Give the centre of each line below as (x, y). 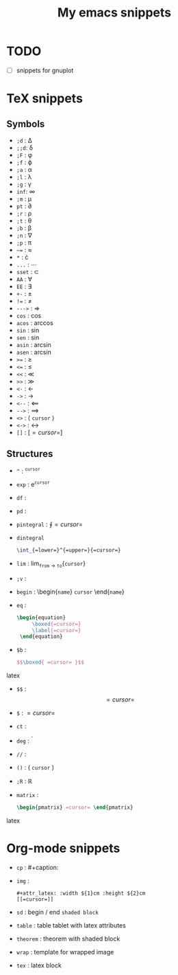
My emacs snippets (114, 13)
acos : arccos (35, 323)
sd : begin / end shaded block (57, 912)
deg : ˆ (25, 740)
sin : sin (28, 330)
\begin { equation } (41, 617)
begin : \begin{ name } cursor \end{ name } (70, 592)
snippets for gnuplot (45, 70)
